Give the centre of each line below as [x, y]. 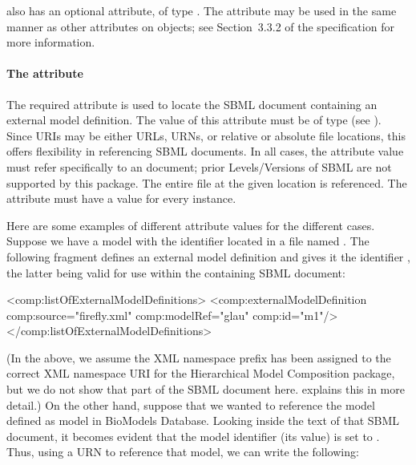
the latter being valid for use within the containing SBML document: [176, 272]
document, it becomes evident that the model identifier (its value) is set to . [193, 436]
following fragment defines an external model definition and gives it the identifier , [208, 256]
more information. [51, 42]
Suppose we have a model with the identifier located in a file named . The [188, 241]
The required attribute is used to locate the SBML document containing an [192, 104]
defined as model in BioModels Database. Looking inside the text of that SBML [203, 421]
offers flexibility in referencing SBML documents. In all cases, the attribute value [205, 151]
